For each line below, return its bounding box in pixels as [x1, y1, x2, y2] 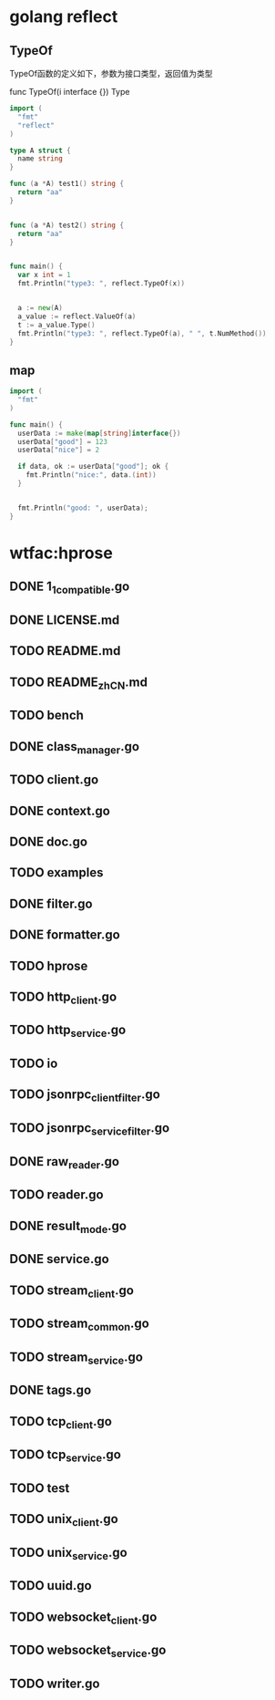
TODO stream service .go [9, 1349, 144, 1367]
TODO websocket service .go [9, 1643, 167, 1661]
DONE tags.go [9, 1383, 92, 1398]
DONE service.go [9, 1251, 109, 1267]
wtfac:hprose [9, 543, 114, 563]
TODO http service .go [9, 1022, 127, 1041]
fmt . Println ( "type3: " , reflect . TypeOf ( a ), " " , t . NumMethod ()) [17, 328, 267, 338]
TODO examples [9, 865, 104, 881]
